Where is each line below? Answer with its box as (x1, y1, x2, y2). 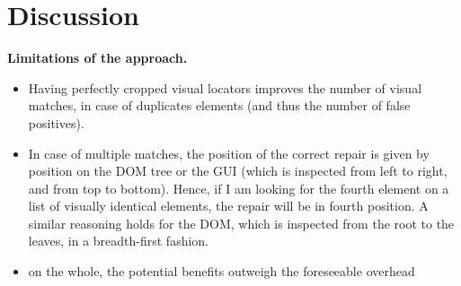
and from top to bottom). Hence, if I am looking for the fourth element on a (28, 178, 449, 197)
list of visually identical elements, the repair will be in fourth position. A (28, 196, 429, 215)
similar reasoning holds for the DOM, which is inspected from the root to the (28, 213, 455, 232)
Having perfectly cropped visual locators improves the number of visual (28, 78, 422, 97)
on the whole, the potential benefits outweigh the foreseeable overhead (28, 262, 415, 281)
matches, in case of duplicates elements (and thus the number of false (28, 96, 411, 115)
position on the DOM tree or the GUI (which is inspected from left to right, (28, 161, 448, 180)
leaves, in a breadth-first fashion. (28, 231, 209, 250)
